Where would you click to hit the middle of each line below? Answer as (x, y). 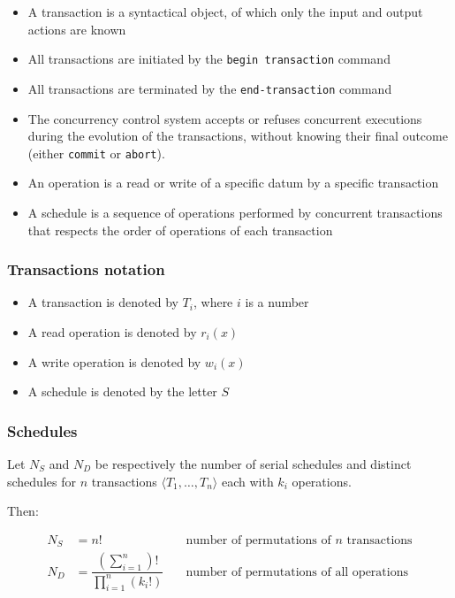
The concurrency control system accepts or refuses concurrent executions (225, 118)
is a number (277, 302)
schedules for (42, 481)
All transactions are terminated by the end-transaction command (210, 88)
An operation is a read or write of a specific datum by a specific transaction (233, 183)
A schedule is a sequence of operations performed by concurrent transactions (235, 212)
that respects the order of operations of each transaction (180, 230)
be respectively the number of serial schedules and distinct (253, 463)
